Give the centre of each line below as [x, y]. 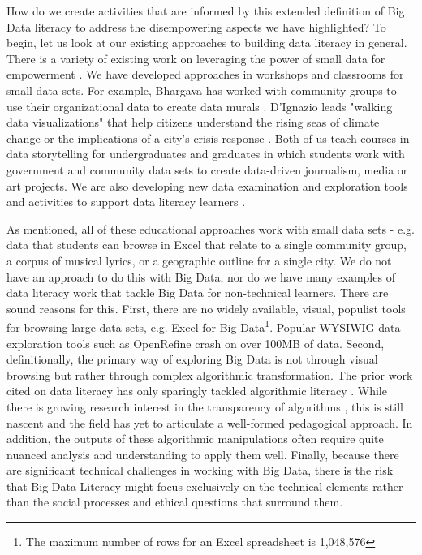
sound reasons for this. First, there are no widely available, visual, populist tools [206, 308]
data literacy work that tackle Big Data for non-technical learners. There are [198, 293]
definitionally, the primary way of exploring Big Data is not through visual [192, 359]
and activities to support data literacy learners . [126, 202]
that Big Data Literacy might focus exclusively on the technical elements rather [205, 486]
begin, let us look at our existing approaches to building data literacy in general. [207, 43]
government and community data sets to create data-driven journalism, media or [207, 169]
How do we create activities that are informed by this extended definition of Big [206, 11]
